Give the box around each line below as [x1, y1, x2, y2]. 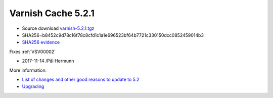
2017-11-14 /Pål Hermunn [22, 58, 74, 64]
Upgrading [22, 83, 44, 89]
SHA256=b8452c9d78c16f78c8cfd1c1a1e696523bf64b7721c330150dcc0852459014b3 [22, 32, 204, 38]
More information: [9, 67, 47, 73]
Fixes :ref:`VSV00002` [9, 48, 56, 55]
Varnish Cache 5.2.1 [9, 8, 95, 19]
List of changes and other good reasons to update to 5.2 [22, 76, 140, 82]
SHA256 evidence [22, 39, 60, 45]
